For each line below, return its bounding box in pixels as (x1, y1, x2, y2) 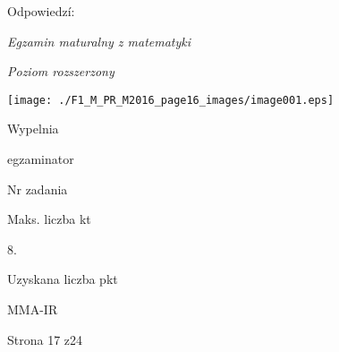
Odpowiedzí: (7, 2, 75, 20)
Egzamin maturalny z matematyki (7, 31, 191, 50)
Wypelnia (7, 119, 59, 138)
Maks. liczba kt (7, 210, 91, 228)
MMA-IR (7, 300, 58, 318)
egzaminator (7, 150, 74, 168)
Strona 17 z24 (7, 330, 83, 348)
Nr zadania (7, 179, 68, 198)
